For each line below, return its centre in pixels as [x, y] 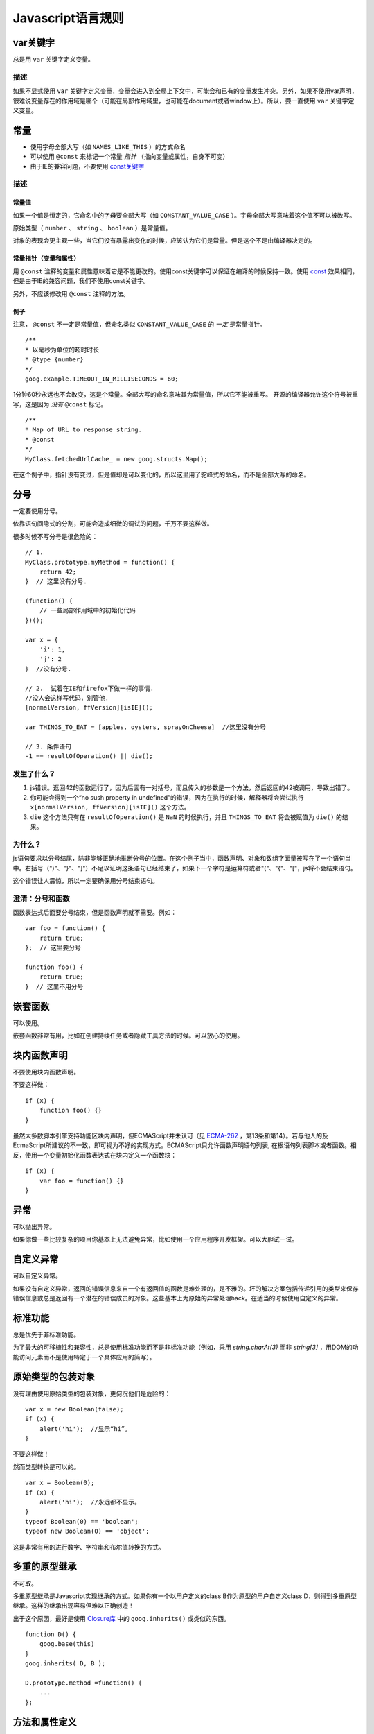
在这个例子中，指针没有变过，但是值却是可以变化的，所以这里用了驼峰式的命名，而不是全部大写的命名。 [161, 474]
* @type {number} [54, 360]
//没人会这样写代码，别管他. [67, 698]
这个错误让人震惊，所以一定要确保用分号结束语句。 [86, 880]
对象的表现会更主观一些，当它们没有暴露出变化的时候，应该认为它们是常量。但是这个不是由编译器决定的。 [164, 241]
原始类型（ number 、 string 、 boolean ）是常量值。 [92, 228]
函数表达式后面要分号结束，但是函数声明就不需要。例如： [95, 913]
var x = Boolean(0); [60, 1483]
